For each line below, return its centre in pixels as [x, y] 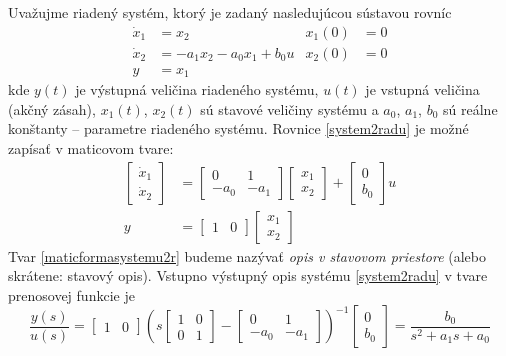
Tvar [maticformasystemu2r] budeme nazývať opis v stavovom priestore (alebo [247, 255]
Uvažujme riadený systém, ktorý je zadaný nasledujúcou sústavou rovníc [230, 12]
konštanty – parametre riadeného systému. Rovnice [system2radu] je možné [238, 128]
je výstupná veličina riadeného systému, [197, 89]
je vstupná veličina [422, 89]
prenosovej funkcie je [71, 294]
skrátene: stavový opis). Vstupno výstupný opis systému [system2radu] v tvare [248, 275]
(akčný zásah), [52, 108]
